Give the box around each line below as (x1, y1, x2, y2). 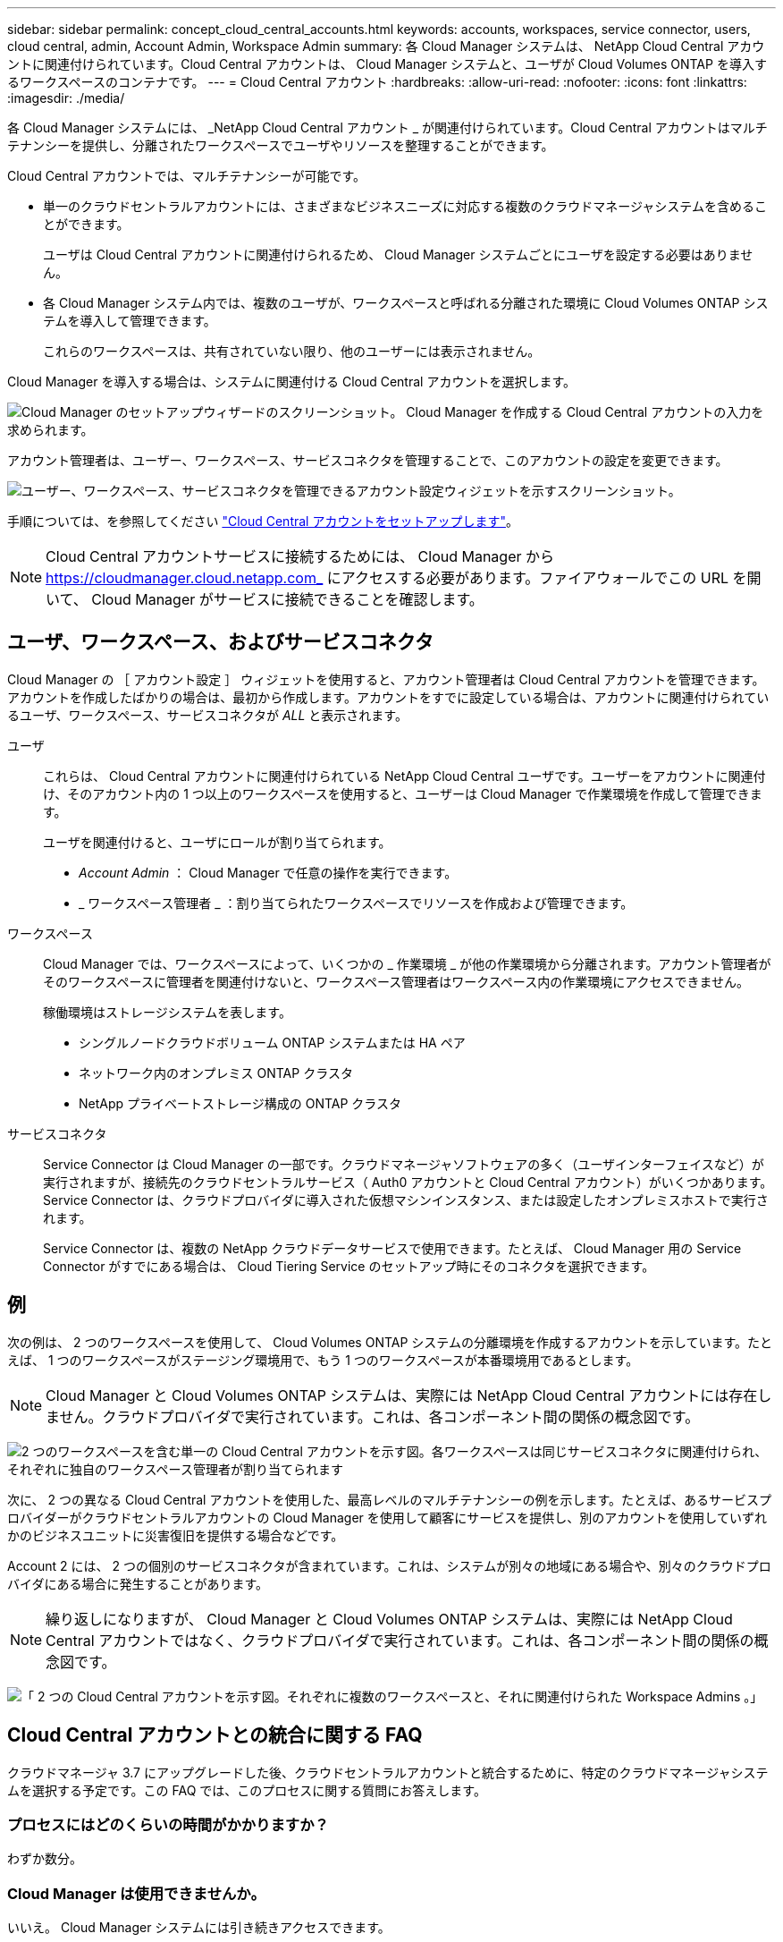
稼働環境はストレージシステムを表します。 (43, 1004, 291, 1020)
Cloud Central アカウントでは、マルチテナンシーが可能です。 (7, 168, 366, 183)
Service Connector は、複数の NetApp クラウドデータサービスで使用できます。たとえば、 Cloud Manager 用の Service (43, 1240, 742, 1256)
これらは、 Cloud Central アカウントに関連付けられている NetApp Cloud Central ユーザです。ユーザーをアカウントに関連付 (43, 767, 766, 784)
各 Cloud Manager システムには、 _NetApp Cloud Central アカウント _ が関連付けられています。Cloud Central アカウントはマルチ (7, 120, 768, 135)
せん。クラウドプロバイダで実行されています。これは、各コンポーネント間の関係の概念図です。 (59, 1407, 700, 1426)
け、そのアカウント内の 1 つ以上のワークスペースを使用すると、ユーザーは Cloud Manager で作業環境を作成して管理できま (43, 785, 762, 801)
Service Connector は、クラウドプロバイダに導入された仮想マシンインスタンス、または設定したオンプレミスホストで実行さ (43, 1191, 769, 1208)
